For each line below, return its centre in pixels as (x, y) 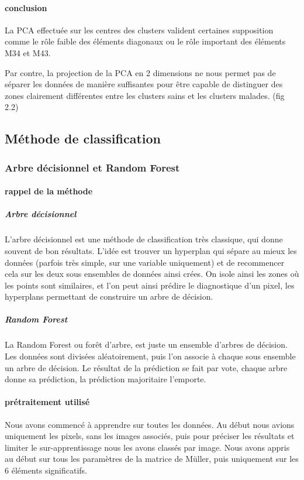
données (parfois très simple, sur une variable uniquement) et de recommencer (145, 262)
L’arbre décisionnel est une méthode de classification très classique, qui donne (144, 239)
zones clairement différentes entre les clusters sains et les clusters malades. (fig (145, 95)
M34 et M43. (28, 52)
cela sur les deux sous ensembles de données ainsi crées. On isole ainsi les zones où (152, 274)
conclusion (26, 7)
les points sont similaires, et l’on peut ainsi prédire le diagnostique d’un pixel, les (150, 285)
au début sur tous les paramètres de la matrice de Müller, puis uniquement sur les (152, 459)
